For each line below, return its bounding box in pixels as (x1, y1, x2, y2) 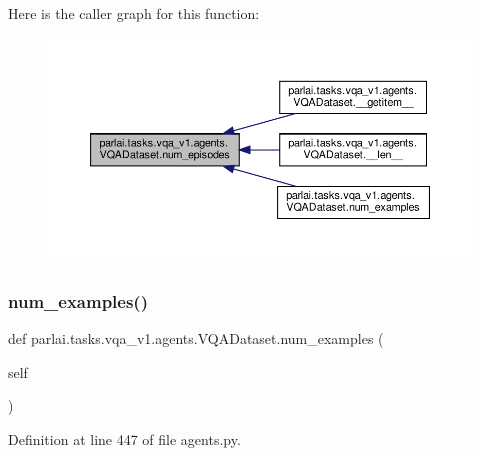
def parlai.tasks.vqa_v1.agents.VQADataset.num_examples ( (8, 328, 384, 349)
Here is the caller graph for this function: (8, 3, 260, 23)
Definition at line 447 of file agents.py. (8, 428, 241, 449)
